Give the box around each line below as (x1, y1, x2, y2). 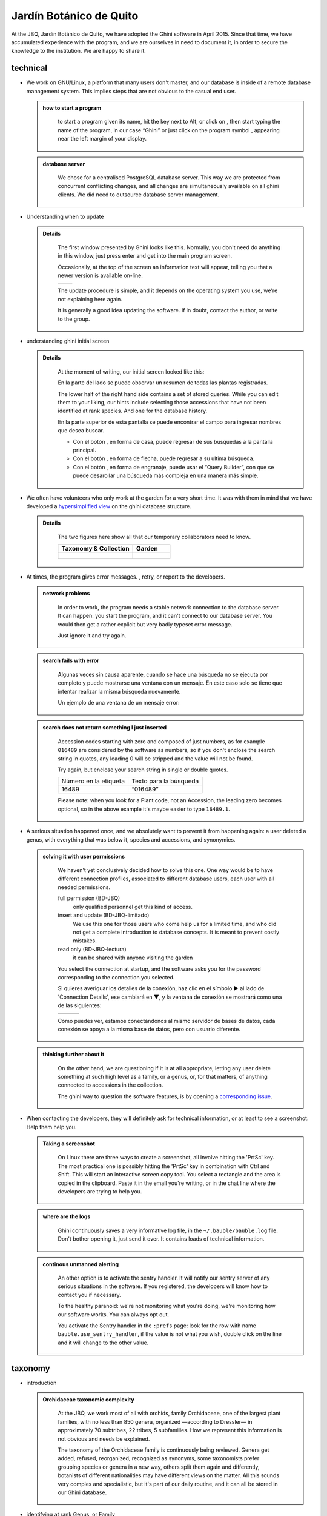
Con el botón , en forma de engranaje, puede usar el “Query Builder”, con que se (73, 463, 274, 471)
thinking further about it (42, 1051, 105, 1058)
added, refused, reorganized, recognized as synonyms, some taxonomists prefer (58, 1455, 260, 1462)
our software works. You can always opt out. (58, 1310, 170, 1318)
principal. (73, 446, 97, 454)
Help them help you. (26, 1123, 77, 1130)
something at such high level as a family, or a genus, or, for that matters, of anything (58, 1073, 268, 1081)
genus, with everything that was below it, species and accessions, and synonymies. (26, 836, 236, 843)
